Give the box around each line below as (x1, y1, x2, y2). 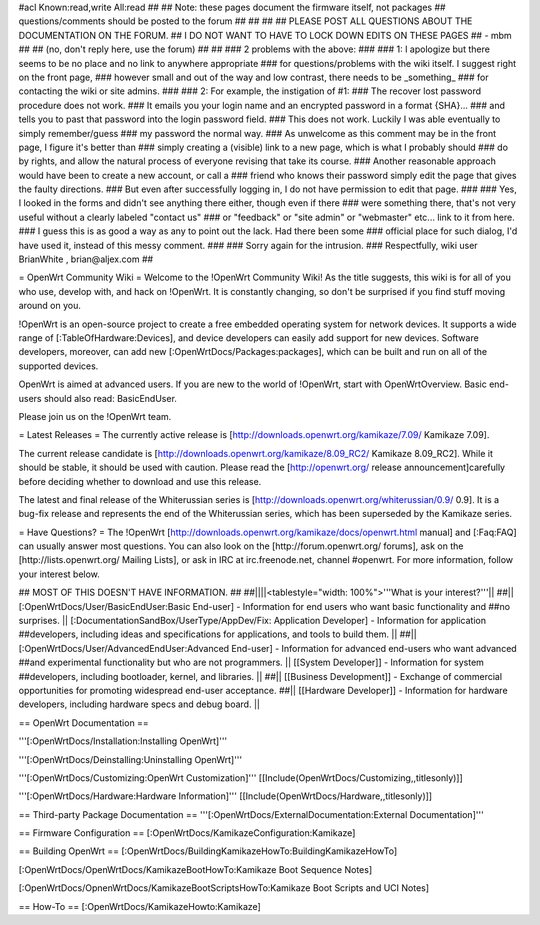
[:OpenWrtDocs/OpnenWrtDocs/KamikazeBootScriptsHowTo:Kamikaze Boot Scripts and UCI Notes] (18, 882, 430, 894)
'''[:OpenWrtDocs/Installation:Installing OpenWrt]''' (18, 735, 228, 747)
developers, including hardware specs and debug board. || (18, 698, 260, 710)
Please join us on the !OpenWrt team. (18, 410, 172, 422)
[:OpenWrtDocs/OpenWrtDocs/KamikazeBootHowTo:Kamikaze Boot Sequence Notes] (18, 863, 373, 875)
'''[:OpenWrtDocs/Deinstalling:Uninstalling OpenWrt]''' (18, 753, 243, 765)
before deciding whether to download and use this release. (18, 475, 262, 487)
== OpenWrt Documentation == (18, 716, 149, 729)
